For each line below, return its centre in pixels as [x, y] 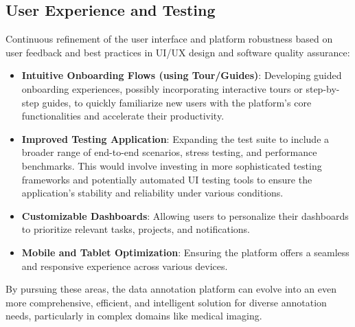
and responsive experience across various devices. [125, 266]
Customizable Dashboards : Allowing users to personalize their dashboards [185, 215]
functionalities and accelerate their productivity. [123, 116]
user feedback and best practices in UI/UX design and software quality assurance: [178, 52]
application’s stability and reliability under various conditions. [152, 193]
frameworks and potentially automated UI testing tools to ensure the [167, 179]
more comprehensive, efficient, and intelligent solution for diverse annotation [166, 302]
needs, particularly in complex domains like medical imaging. [134, 316]
